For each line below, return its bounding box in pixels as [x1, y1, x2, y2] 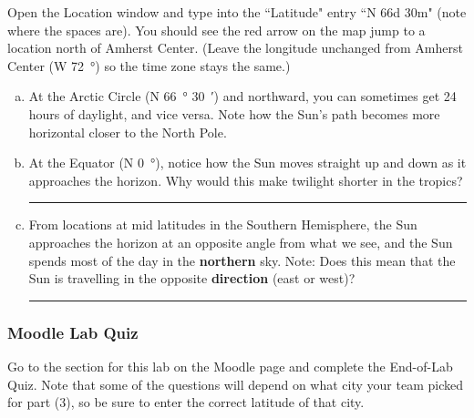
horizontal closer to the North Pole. [28, 122, 227, 141]
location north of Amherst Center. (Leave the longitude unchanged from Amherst [7, 38, 463, 57]
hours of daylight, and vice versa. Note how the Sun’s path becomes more [28, 104, 440, 123]
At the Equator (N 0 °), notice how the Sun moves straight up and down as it [28, 153, 467, 172]
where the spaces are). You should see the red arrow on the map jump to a [7, 20, 426, 39]
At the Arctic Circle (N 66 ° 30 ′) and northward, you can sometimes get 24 [28, 87, 457, 106]
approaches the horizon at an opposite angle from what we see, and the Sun [28, 232, 453, 251]
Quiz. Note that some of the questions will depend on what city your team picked [7, 374, 463, 393]
